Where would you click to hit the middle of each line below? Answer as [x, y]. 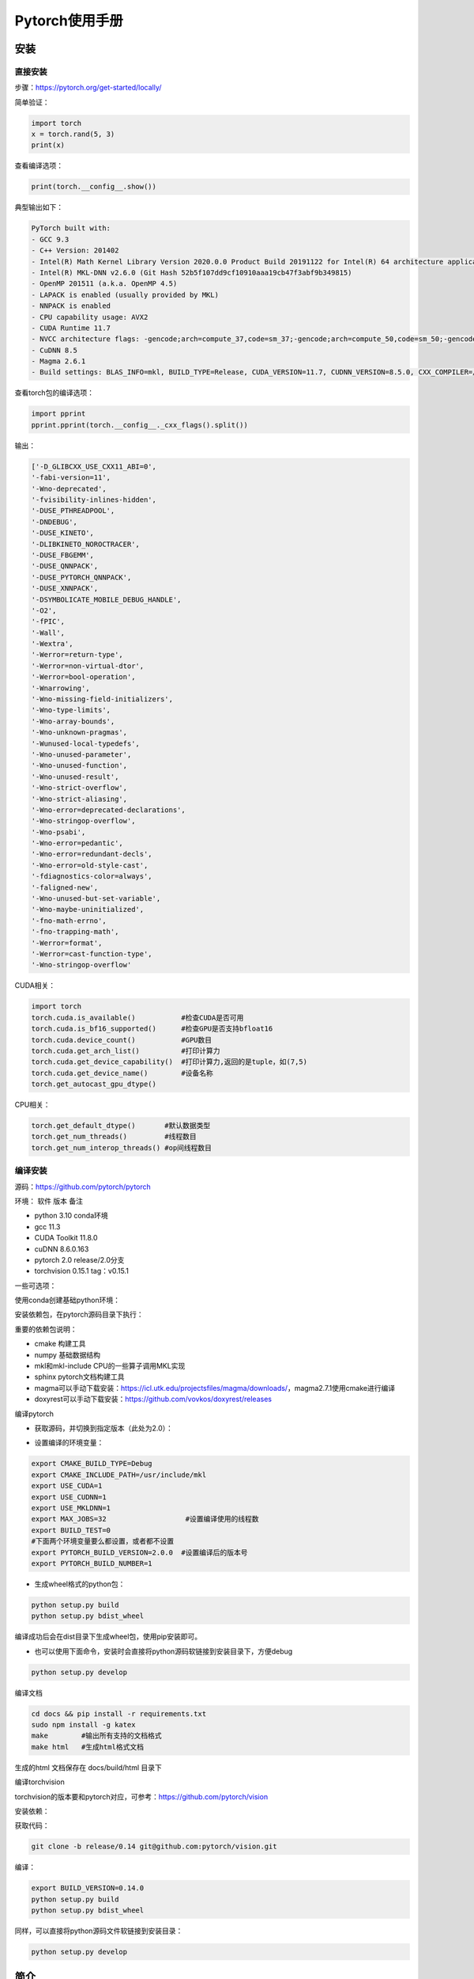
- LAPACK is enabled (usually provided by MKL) [125, 294]
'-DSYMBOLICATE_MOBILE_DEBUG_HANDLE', [106, 599]
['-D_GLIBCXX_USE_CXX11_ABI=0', [94, 466]
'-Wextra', [52, 644]
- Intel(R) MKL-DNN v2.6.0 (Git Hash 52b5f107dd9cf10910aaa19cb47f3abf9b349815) [192, 272]
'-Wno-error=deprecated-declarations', [108, 810]
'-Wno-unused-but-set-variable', [96, 899]
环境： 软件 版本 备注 [49, 1201]
